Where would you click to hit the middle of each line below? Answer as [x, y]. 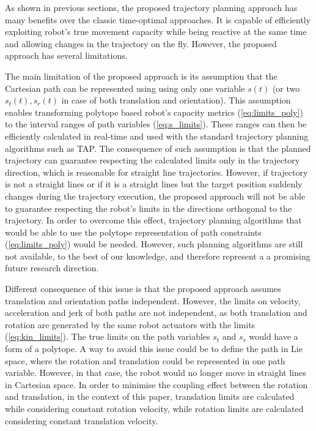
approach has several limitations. [66, 55]
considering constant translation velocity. [82, 420]
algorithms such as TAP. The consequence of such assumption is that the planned [158, 148]
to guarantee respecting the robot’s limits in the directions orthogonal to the [149, 208]
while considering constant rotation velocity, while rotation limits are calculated [154, 408]
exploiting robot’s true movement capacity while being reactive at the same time [156, 32]
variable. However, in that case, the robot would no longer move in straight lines [156, 373]
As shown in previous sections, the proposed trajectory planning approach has [151, 7]
